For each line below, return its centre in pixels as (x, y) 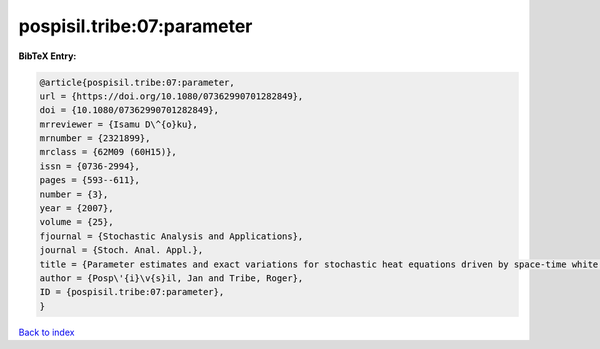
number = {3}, (74, 194)
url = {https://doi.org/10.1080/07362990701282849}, (171, 96)
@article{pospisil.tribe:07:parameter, (137, 82)
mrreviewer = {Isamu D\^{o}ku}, (119, 124)
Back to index (46, 332)
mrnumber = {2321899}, (95, 138)
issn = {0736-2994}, (89, 166)
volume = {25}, (76, 222)
